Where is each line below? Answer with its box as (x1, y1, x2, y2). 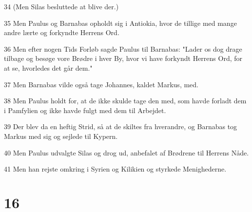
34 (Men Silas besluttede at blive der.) (4, 1, 119, 11)
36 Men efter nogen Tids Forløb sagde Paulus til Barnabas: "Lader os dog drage (4, 43, 242, 54)
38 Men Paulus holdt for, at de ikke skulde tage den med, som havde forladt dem (4, 96, 247, 106)
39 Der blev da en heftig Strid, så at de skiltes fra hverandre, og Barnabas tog (4, 121, 237, 132)
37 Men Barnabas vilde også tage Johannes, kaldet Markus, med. (4, 79, 198, 89)
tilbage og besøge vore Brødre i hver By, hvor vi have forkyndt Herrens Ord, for (4, 53, 243, 63)
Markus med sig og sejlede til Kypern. (4, 131, 118, 141)
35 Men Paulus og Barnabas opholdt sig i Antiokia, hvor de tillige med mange (4, 18, 237, 28)
